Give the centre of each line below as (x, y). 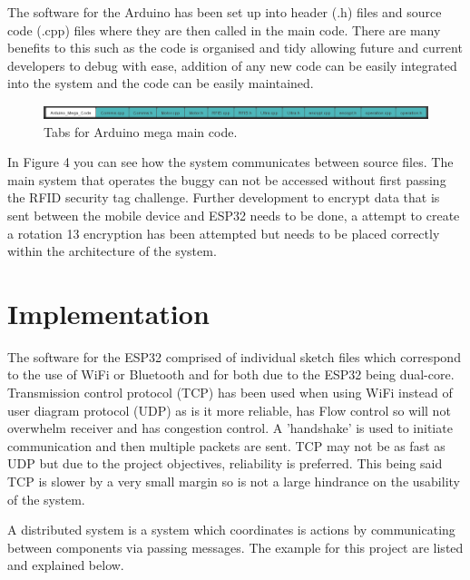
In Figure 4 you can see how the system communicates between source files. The (230, 162)
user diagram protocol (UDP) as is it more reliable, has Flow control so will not (229, 410)
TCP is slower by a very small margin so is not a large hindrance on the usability (234, 481)
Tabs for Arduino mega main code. (141, 131)
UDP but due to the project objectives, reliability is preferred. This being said (225, 463)
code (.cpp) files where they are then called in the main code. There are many (224, 29)
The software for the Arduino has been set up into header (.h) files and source (225, 12)
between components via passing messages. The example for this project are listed (235, 547)
